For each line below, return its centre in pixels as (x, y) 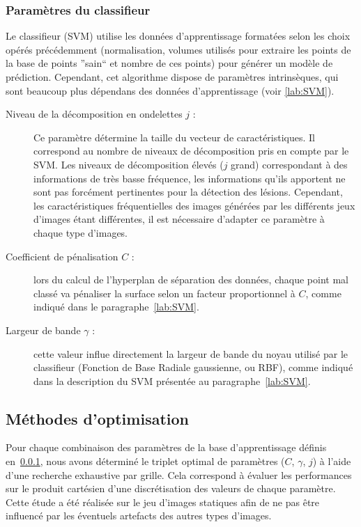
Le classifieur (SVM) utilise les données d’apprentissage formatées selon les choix (178, 36)
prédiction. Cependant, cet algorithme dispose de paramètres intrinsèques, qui (172, 77)
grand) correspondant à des (289, 164)
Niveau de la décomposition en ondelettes (94, 114)
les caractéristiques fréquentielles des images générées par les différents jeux (194, 205)
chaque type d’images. (81, 232)
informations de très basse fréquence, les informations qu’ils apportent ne (190, 178)
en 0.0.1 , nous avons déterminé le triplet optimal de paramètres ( (145, 461)
